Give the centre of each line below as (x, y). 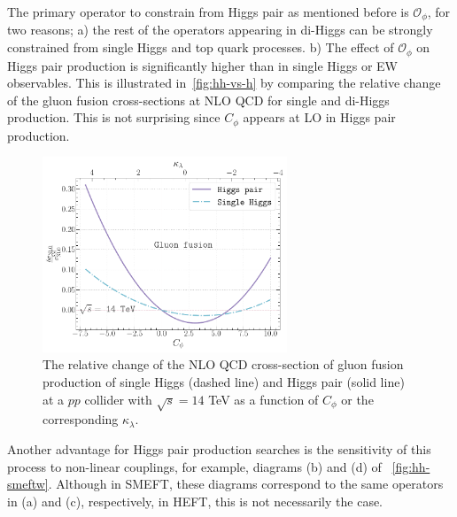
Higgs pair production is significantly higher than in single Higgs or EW (203, 65)
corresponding (81, 419)
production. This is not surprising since (114, 117)
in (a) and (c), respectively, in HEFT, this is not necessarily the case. (195, 501)
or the (357, 399)
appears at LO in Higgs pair (319, 117)
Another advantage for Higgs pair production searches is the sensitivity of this (219, 449)
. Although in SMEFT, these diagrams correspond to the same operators (246, 484)
